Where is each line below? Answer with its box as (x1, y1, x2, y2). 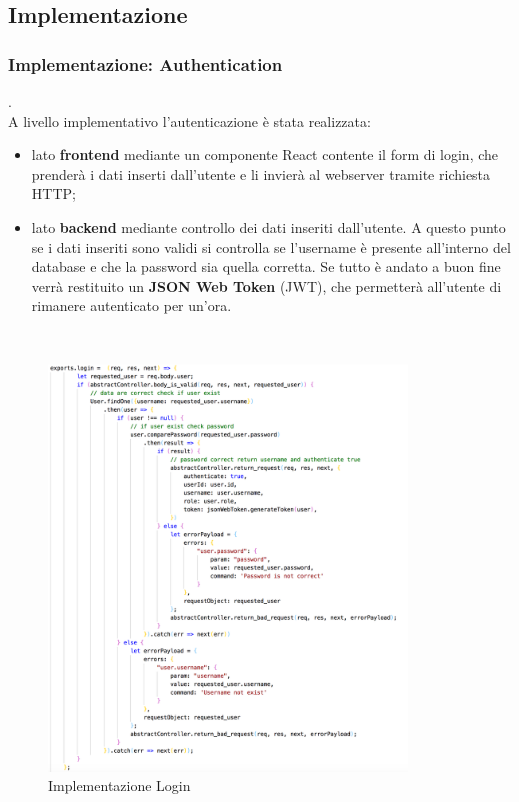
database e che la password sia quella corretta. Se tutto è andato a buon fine (31, 256, 501, 277)
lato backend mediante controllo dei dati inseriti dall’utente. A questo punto (31, 216, 506, 237)
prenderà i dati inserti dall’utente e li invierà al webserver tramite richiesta (31, 163, 491, 184)
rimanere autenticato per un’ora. (31, 295, 232, 316)
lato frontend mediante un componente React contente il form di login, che (31, 144, 499, 165)
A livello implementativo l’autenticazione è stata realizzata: (8, 110, 371, 131)
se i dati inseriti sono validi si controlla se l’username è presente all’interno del (31, 236, 511, 257)
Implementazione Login (48, 775, 191, 796)
